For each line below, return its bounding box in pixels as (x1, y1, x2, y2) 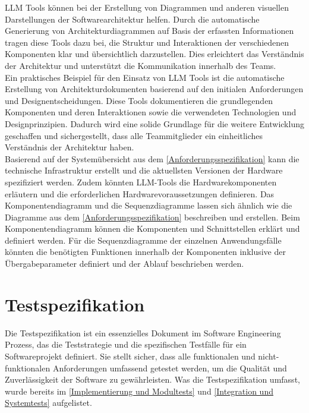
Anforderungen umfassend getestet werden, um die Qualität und (52, 361, 287, 374)
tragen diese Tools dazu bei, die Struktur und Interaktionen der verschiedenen (5, 36, 289, 48)
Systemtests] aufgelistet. (5, 396, 92, 409)
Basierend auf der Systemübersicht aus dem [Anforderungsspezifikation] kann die (5, 152, 299, 165)
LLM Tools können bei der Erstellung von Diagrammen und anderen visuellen (5, 1, 289, 13)
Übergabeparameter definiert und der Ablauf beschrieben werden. (5, 257, 244, 270)
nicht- (258, 349, 279, 362)
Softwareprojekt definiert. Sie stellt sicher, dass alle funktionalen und (5, 349, 256, 362)
